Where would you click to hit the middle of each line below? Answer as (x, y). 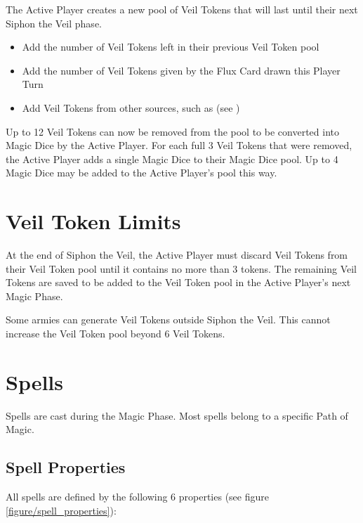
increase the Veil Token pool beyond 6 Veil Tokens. (115, 334)
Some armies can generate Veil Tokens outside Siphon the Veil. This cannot (168, 319)
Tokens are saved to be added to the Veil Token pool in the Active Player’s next (178, 282)
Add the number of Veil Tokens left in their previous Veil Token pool (171, 47)
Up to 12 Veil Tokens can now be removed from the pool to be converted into (172, 131)
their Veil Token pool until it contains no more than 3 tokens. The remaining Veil (181, 268)
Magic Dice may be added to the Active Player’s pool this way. (141, 173)
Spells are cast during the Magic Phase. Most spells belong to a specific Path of (177, 415)
